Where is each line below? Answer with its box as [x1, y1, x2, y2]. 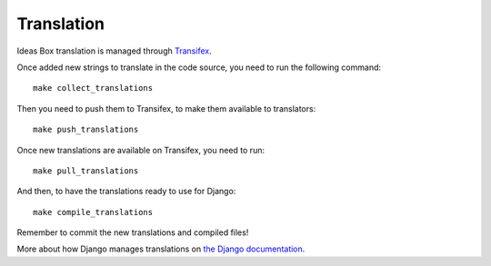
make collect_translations [33, 83, 154, 94]
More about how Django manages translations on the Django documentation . [16, 243, 306, 254]
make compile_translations [33, 207, 154, 217]
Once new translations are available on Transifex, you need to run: [16, 144, 266, 155]
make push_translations [33, 124, 139, 135]
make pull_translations [33, 165, 139, 176]
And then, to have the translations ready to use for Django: [16, 186, 236, 197]
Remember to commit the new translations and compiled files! [16, 227, 249, 238]
